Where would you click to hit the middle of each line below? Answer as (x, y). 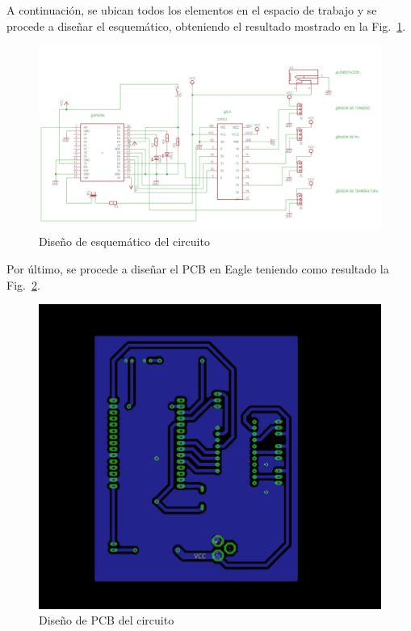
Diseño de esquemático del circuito (124, 241)
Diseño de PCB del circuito (107, 620)
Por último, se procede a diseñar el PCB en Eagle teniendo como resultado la (198, 268)
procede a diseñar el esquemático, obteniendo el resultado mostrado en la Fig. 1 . (206, 25)
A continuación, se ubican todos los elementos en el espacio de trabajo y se (192, 10)
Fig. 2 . (23, 284)
